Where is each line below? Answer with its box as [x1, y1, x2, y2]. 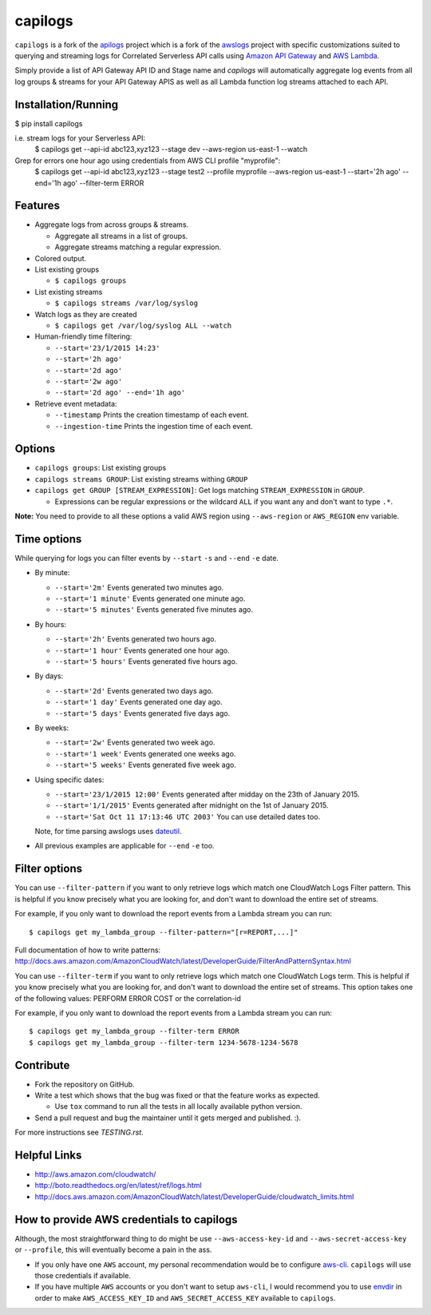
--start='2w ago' [54, 376, 123, 386]
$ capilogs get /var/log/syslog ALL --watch [54, 321, 232, 330]
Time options [14, 532, 82, 546]
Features [14, 199, 60, 213]
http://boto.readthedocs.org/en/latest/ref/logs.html [34, 1181, 203, 1190]
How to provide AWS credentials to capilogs [14, 1213, 239, 1226]
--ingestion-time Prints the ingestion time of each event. [54, 421, 253, 431]
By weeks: [34, 723, 69, 733]
